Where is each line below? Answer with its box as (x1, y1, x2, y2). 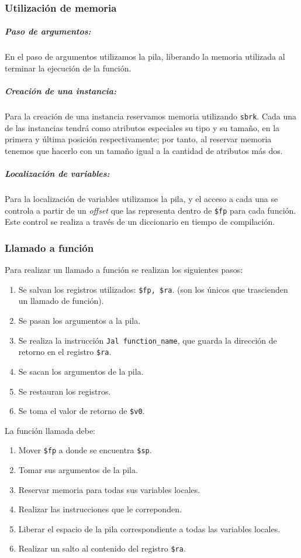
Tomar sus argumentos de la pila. (18, 464, 138, 476)
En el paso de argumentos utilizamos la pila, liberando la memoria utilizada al (5, 50, 285, 63)
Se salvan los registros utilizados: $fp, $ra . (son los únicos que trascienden (18, 283, 288, 295)
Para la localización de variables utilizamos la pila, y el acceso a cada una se (5, 193, 278, 205)
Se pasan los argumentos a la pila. (18, 314, 141, 327)
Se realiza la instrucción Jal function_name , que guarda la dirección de (18, 334, 277, 346)
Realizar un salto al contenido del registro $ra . (18, 542, 186, 554)
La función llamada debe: (5, 424, 95, 436)
